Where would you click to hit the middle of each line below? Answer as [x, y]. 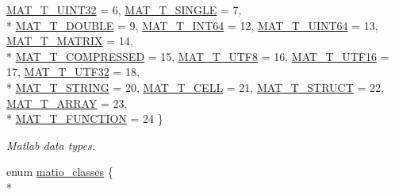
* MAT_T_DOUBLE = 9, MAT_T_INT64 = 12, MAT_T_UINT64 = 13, [192, 25]
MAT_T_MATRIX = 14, [70, 41]
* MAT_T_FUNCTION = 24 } [85, 119]
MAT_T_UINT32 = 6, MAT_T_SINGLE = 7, [124, 10]
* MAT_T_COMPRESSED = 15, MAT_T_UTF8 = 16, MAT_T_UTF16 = [198, 56]
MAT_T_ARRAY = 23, [67, 103]
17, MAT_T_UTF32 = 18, [73, 72]
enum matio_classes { [60, 172]
